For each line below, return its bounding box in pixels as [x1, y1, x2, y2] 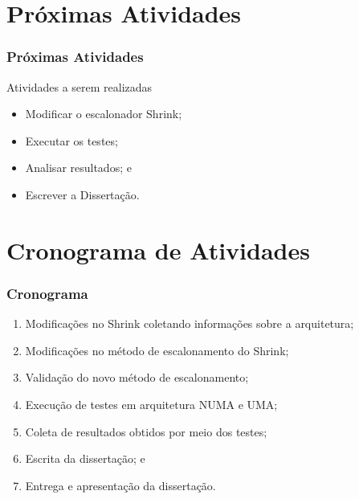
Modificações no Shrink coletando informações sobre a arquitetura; [25, 315, 354, 332]
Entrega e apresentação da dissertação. [25, 477, 216, 493]
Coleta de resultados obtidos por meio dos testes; [25, 423, 267, 440]
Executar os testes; [25, 132, 118, 149]
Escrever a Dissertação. [25, 186, 140, 202]
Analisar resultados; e [25, 159, 132, 176]
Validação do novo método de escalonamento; [25, 369, 249, 386]
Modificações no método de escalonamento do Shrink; [25, 342, 289, 358]
